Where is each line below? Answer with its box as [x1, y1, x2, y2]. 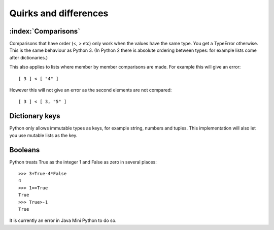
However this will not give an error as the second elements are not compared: [9, 87, 172, 93]
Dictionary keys [9, 112, 60, 120]
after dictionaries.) [9, 54, 48, 60]
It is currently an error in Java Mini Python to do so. [9, 217, 117, 223]
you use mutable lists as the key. [9, 132, 78, 138]
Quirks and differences [9, 8, 109, 19]
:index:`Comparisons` [9, 27, 81, 36]
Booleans [9, 145, 40, 154]
